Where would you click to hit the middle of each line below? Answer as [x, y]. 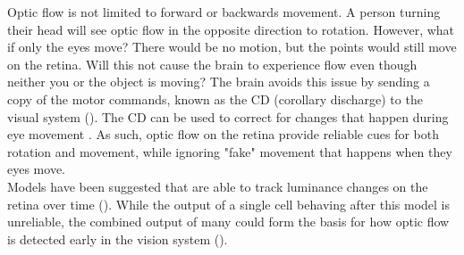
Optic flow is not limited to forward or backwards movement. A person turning [224, 12]
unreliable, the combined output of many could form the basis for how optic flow [228, 222]
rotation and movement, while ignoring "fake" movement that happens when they [230, 151]
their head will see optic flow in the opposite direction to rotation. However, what [231, 29]
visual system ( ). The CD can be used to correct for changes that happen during [228, 116]
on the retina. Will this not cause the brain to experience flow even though [212, 64]
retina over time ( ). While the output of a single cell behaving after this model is [229, 204]
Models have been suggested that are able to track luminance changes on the [218, 186]
